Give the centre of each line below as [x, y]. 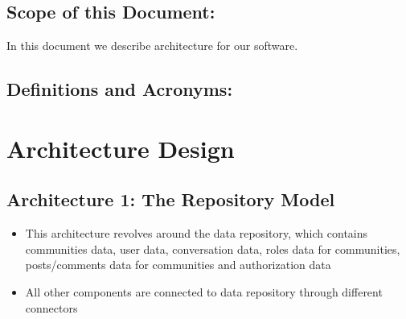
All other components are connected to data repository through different [204, 291]
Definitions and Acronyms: [120, 89]
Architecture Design [121, 148]
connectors [51, 307]
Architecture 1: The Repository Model [171, 199]
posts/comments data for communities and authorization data [178, 265]
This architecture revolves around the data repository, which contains [197, 233]
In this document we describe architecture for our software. [152, 46]
